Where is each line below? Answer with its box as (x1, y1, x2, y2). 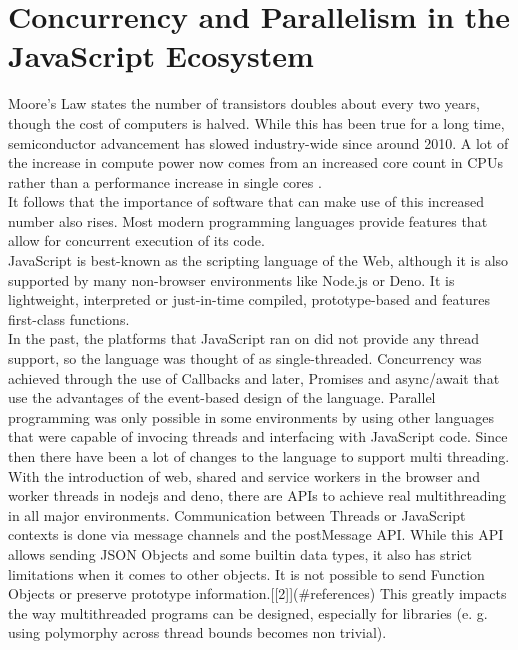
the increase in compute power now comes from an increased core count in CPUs (8, 152, 503, 173)
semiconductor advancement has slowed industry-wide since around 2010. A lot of (8, 132, 509, 153)
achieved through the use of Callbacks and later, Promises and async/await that (8, 367, 500, 388)
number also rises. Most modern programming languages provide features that (8, 210, 488, 231)
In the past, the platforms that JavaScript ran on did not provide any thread (8, 328, 480, 349)
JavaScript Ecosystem (8, 35, 314, 76)
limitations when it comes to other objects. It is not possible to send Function (8, 563, 485, 584)
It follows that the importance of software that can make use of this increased (8, 191, 485, 212)
